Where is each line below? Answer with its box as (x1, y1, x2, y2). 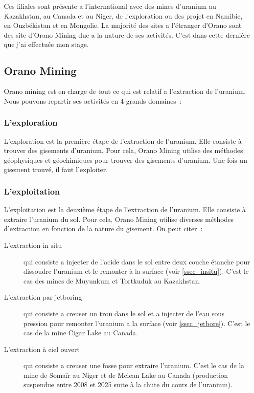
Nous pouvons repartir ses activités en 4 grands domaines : (4, 95, 182, 106)
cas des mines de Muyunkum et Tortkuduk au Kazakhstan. (23, 275, 201, 285)
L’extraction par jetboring (4, 292, 82, 302)
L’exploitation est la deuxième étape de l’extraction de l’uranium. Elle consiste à (4, 204, 246, 215)
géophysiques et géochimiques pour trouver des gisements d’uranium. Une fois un (4, 154, 247, 165)
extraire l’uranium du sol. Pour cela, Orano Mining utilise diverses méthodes (4, 214, 234, 224)
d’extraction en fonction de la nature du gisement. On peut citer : (4, 223, 203, 234)
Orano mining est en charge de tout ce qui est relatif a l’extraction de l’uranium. (4, 86, 246, 96)
